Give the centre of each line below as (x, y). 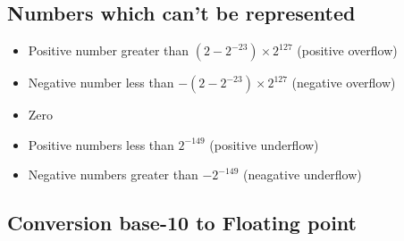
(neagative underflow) (303, 175)
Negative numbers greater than (113, 175)
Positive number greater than (109, 50)
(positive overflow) (347, 50)
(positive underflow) (264, 144)
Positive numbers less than (101, 144)
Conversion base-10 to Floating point (182, 223)
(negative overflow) (344, 83)
